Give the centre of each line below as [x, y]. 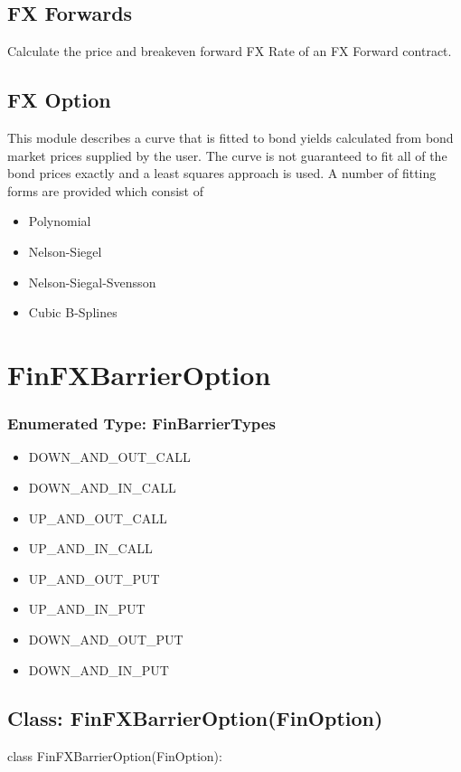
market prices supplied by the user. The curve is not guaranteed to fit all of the [227, 155]
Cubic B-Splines [73, 312]
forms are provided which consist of [105, 190]
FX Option [59, 100]
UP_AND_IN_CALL [90, 548]
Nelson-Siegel [65, 251]
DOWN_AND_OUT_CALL [109, 457]
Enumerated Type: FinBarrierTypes [141, 424]
